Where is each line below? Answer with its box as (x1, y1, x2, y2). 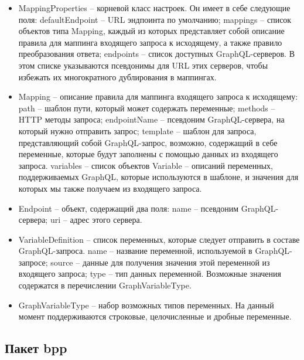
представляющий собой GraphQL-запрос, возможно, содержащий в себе (18, 136, 278, 148)
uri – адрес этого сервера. (50, 213, 142, 226)
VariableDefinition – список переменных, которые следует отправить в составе (18, 233, 300, 245)
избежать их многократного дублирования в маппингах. (18, 70, 217, 83)
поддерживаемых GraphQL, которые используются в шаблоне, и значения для (18, 171, 299, 183)
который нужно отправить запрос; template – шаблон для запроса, (18, 124, 257, 137)
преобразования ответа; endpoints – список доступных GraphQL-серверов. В (18, 47, 295, 60)
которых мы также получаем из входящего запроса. (18, 182, 202, 194)
